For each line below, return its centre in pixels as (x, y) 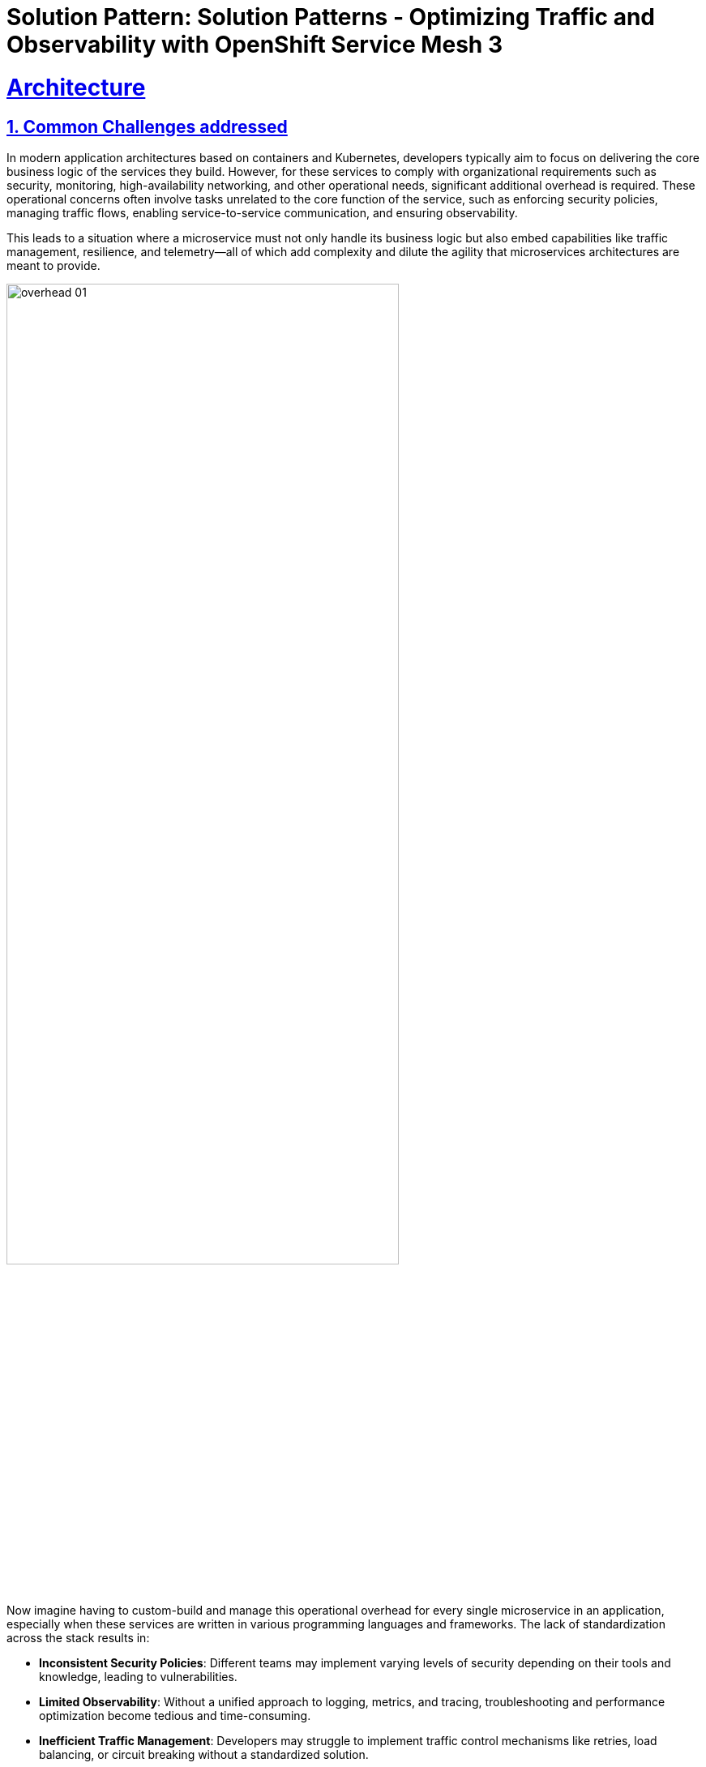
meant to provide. (53, 265)
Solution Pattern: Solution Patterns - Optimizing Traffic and (331, 17)
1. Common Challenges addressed (147, 126)
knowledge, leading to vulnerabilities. (138, 1676)
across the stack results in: (78, 1637)
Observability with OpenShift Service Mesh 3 (255, 45)
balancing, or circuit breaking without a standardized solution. (204, 1754)
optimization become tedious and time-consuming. (175, 1715)
